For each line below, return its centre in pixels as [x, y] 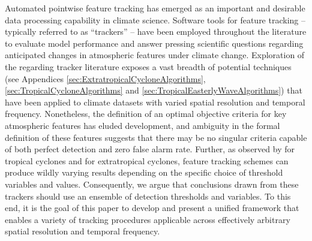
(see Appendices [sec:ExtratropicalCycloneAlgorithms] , [105, 78]
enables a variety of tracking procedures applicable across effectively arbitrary [148, 219]
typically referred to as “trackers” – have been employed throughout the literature [156, 31]
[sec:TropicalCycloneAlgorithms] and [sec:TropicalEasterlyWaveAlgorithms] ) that [154, 90]
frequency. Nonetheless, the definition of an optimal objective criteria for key [146, 114]
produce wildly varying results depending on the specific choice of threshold [144, 172]
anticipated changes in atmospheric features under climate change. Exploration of [155, 55]
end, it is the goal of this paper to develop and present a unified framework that [152, 208]
